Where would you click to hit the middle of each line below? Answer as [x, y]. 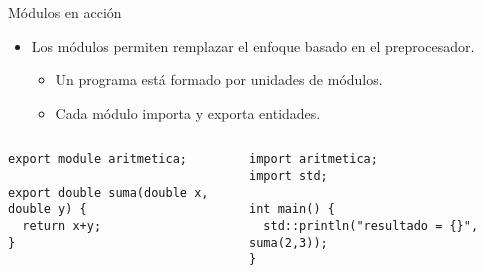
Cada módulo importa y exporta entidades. [188, 112]
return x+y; [62, 226]
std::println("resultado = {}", [371, 226]
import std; [288, 176]
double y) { [47, 209]
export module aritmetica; [97, 159]
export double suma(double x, [108, 192]
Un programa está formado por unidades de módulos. [219, 79]
